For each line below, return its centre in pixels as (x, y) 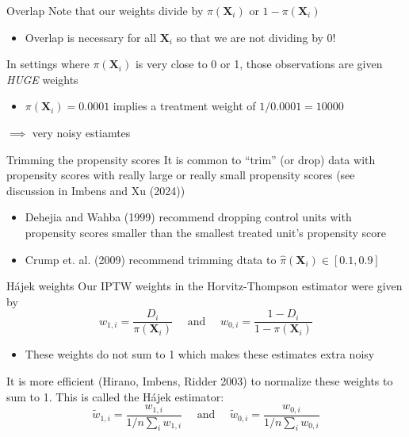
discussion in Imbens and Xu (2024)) (96, 190)
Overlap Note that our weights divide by (105, 10)
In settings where (48, 64)
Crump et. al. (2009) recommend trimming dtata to (151, 259)
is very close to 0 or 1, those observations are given (259, 64)
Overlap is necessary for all (91, 37)
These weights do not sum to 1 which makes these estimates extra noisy (200, 354)
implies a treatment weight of (184, 106)
